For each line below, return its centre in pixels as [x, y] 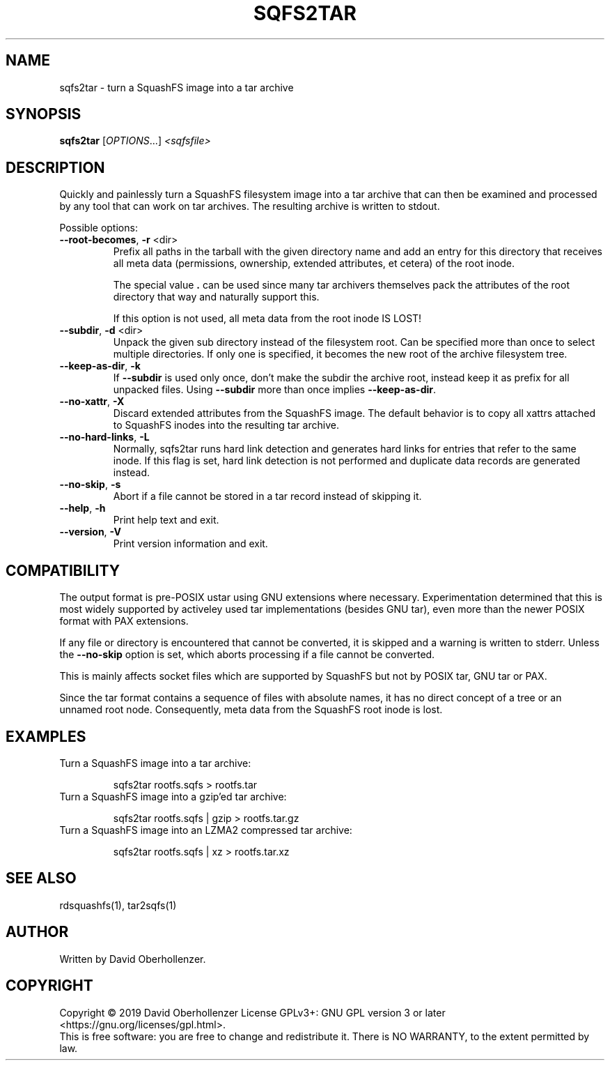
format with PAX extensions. [124, 621]
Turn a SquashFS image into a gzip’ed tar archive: [173, 796]
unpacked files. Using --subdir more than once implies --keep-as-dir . [275, 390]
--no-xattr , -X [92, 402]
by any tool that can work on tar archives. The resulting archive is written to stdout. [250, 206]
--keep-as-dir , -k [100, 366]
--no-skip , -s [90, 485]
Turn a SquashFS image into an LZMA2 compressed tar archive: [206, 830]
